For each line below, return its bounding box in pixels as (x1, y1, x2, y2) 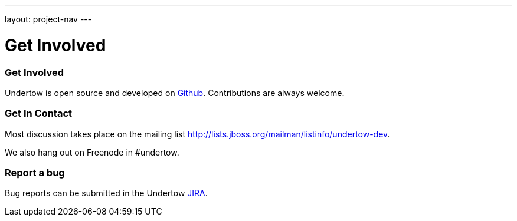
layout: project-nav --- (5, 14, 92, 24)
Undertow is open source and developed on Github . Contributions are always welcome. (5, 87, 345, 98)
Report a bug (5, 167, 65, 179)
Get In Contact (5, 107, 73, 120)
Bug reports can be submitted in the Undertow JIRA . (5, 188, 208, 199)
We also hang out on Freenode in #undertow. (5, 147, 179, 157)
